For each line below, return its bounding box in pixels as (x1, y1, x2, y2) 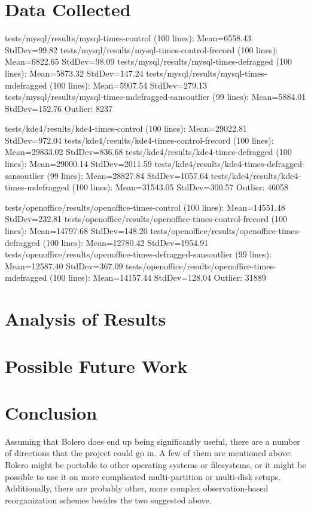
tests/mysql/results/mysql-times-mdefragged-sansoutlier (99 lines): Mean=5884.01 (5, 90, 306, 103)
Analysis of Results (5, 306, 166, 331)
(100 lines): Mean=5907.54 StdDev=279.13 (50, 78, 207, 91)
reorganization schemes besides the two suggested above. (5, 493, 212, 506)
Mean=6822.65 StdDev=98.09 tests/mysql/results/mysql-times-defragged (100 (5, 55, 292, 68)
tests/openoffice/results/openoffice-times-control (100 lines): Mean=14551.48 (5, 201, 285, 213)
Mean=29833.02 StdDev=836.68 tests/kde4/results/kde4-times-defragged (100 (5, 145, 292, 158)
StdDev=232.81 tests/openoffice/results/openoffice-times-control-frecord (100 (5, 212, 288, 225)
